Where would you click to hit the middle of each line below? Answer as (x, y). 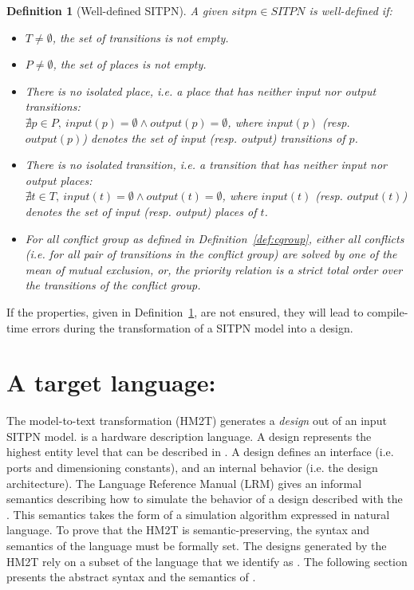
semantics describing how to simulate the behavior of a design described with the (205, 499)
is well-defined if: (351, 10)
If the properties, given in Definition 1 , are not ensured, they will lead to (185, 311)
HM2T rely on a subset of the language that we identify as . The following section (207, 561)
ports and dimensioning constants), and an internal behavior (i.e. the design (192, 467)
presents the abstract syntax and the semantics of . (131, 577)
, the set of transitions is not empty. (140, 37)
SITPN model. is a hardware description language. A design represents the (189, 436)
